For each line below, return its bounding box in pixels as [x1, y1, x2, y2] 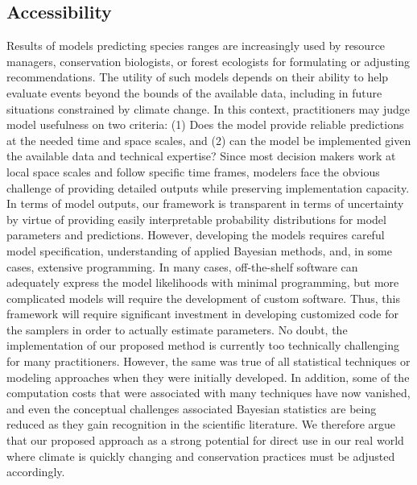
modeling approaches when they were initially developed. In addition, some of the [6, 368, 410, 385]
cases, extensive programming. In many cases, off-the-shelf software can [6, 258, 358, 275]
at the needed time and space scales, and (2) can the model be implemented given [6, 131, 411, 148]
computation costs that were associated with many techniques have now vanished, [6, 384, 411, 401]
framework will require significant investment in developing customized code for [6, 305, 398, 322]
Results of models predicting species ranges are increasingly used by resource [6, 37, 386, 54]
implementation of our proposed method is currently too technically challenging [6, 337, 400, 354]
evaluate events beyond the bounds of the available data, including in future [6, 84, 382, 101]
